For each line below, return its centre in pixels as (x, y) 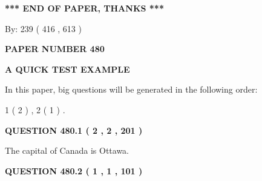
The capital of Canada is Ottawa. (67, 150)
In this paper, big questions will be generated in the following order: (131, 89)
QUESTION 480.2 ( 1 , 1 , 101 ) (74, 170)
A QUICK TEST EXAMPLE (67, 69)
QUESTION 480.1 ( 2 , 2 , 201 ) (74, 130)
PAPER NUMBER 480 (55, 49)
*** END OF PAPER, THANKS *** (84, 8)
